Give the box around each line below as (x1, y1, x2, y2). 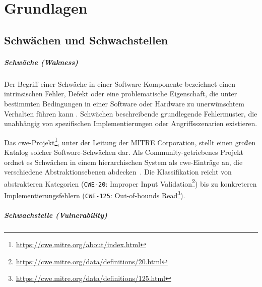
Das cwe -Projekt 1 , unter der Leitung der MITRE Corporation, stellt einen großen (4, 135, 256, 147)
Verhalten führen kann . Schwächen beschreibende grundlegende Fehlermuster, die (4, 108, 257, 119)
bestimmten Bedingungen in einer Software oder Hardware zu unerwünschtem (4, 98, 244, 108)
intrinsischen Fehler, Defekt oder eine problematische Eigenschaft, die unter (4, 88, 237, 99)
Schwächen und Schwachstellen (4, 32, 168, 47)
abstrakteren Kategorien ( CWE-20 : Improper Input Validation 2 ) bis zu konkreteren (4, 177, 257, 189)
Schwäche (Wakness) (4, 56, 78, 67)
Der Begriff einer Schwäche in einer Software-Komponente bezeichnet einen (4, 78, 236, 89)
